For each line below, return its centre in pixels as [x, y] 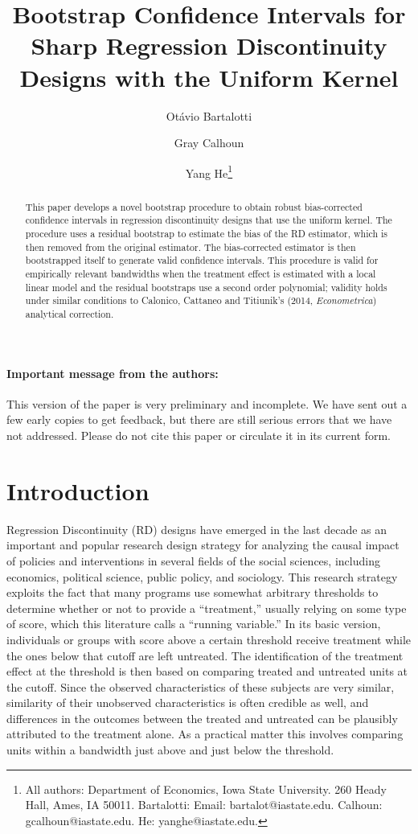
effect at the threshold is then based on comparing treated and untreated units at [207, 671]
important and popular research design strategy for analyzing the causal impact [203, 545]
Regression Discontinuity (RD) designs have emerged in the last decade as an [197, 529]
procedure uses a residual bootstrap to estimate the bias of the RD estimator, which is [206, 234]
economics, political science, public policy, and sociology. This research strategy [202, 576]
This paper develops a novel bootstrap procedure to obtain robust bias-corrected [194, 206]
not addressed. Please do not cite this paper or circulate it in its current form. [199, 435]
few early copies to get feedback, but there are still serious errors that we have [199, 419]
